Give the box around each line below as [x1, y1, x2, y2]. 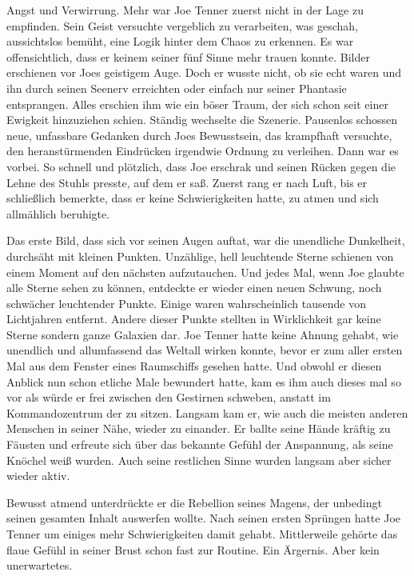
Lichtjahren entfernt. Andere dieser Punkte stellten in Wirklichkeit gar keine [6, 310, 381, 327]
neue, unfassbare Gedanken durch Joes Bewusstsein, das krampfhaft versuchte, [6, 126, 392, 143]
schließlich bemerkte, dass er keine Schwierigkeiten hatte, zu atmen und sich [6, 190, 379, 206]
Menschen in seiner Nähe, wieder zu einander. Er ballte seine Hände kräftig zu [6, 420, 391, 437]
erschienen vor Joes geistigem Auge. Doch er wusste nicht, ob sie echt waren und [6, 64, 402, 81]
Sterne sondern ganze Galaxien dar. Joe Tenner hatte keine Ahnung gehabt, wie [6, 326, 399, 342]
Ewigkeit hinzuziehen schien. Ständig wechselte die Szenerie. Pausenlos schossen [6, 111, 397, 128]
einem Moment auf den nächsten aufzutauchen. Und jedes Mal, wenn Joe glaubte [6, 263, 404, 280]
